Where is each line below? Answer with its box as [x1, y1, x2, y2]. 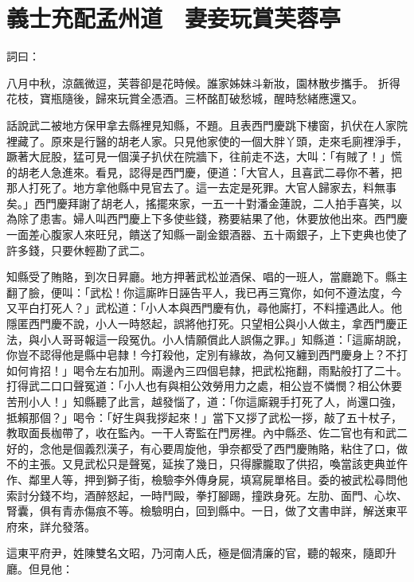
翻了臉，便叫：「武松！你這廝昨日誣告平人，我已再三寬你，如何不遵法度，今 [6, 283, 402, 300]
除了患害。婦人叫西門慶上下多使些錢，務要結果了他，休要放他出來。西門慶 [17, 210, 408, 227]
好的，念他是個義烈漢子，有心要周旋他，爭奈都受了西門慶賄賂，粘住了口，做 [6, 439, 408, 456]
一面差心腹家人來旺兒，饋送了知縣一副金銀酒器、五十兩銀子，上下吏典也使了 [6, 226, 408, 243]
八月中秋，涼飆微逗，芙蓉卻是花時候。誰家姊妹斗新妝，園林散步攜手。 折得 [6, 74, 400, 91]
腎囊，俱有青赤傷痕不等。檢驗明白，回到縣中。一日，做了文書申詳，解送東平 [6, 502, 408, 519]
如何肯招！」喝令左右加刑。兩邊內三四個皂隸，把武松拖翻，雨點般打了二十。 [6, 361, 408, 378]
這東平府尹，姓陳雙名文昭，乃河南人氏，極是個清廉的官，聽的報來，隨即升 [6, 545, 396, 561]
